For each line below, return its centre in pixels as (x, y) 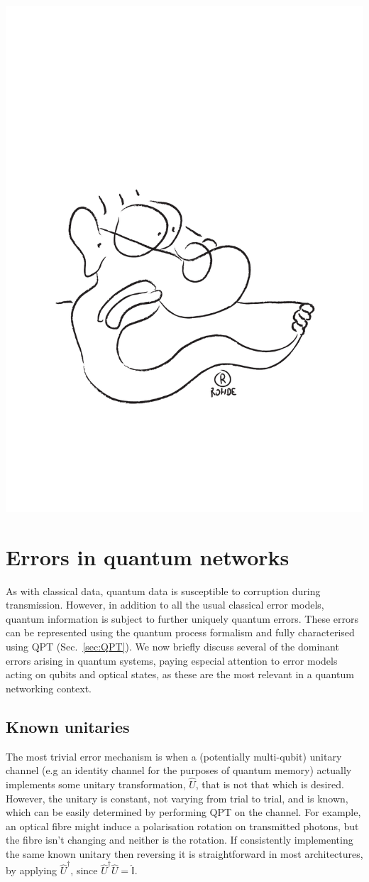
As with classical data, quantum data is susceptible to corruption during (163, 590)
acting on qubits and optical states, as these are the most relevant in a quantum (180, 674)
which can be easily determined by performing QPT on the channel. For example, (183, 812)
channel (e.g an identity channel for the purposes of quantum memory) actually (179, 770)
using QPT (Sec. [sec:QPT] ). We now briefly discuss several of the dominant (172, 646)
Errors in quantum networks (148, 556)
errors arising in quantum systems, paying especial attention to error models (172, 660)
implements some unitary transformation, (96, 784)
